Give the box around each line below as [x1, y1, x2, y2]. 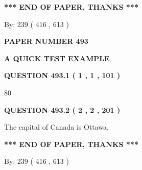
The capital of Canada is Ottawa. [4, 122, 109, 132]
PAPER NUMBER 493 [4, 36, 88, 46]
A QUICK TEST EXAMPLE [4, 53, 110, 63]
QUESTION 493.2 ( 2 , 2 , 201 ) [4, 104, 121, 115]
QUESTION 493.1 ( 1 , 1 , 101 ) [4, 70, 121, 81]
